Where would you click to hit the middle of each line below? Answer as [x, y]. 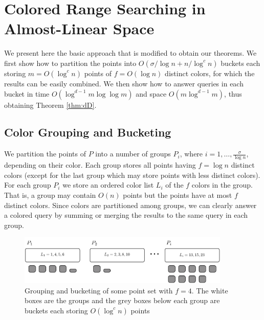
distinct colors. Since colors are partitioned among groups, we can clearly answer [130, 205]
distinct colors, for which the [210, 73]
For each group [28, 185]
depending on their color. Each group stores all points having [100, 165]
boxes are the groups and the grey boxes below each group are [122, 300]
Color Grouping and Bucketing [88, 132]
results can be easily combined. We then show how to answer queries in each [124, 83]
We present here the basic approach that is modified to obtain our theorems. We [130, 53]
